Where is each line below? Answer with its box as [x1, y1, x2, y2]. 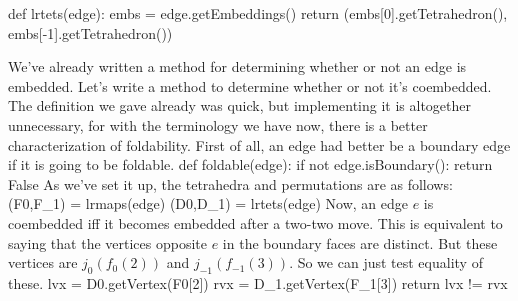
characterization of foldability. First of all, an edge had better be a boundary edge [8, 134, 511, 155]
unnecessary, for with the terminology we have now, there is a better [8, 114, 428, 135]
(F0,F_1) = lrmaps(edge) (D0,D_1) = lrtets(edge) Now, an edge [8, 193, 408, 214]
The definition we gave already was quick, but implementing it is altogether [8, 95, 471, 116]
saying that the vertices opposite [8, 232, 207, 253]
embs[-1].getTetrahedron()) [8, 22, 173, 43]
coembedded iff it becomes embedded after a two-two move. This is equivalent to [8, 212, 503, 233]
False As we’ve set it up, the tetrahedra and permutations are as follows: [8, 173, 453, 194]
